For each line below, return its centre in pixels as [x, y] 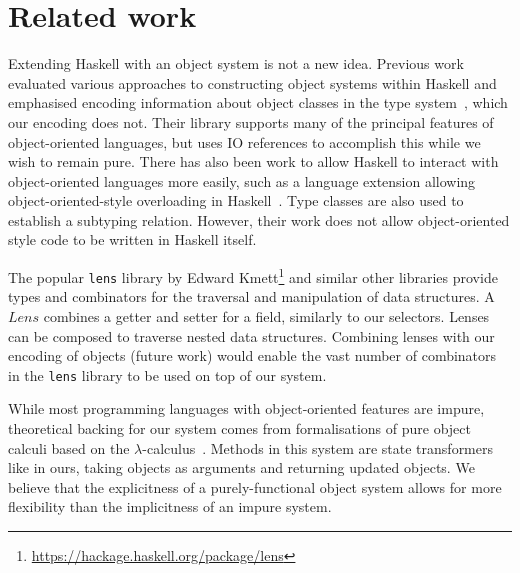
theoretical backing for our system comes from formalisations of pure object [239, 428]
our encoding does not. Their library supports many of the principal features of [251, 121]
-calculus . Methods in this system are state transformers [317, 447]
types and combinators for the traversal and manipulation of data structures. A [251, 296]
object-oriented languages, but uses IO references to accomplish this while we [244, 141]
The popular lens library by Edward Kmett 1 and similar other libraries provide [253, 275]
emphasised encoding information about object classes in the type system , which [258, 102]
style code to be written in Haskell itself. [132, 239]
